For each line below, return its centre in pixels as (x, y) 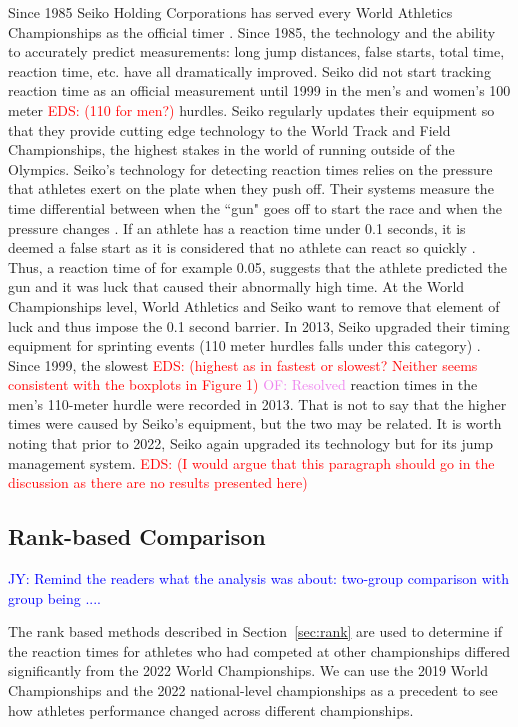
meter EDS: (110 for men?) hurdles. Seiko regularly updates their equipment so (251, 109)
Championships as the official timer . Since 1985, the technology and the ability (252, 31)
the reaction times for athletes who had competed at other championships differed (259, 650)
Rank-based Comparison (137, 536)
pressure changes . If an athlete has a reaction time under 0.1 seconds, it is (237, 227)
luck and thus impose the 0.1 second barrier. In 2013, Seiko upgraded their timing (259, 325)
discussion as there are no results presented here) (158, 482)
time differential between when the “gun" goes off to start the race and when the (255, 207)
